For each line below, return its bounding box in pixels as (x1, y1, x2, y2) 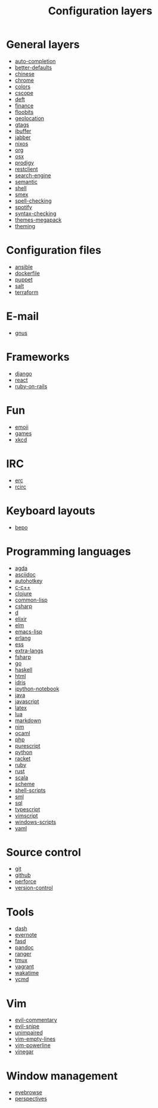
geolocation (14, 115, 45, 122)
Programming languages (6, 545, 131, 558)
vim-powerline (14, 1042, 51, 1049)
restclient (14, 165, 38, 173)
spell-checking (14, 197, 52, 204)
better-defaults (14, 64, 52, 71)
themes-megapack (14, 216, 62, 223)
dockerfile (14, 269, 40, 277)
